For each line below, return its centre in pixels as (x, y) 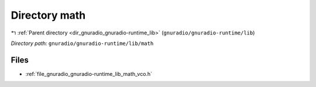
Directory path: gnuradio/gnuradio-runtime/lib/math (82, 43)
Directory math (48, 15)
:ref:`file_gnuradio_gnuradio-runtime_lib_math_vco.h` (89, 74)
